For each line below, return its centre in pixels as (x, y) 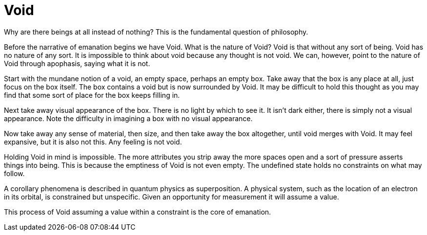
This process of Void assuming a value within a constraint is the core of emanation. (138, 212)
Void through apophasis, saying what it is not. (77, 63)
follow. (14, 173)
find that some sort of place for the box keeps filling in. (92, 95)
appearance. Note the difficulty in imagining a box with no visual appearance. (128, 118)
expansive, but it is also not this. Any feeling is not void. (93, 142)
